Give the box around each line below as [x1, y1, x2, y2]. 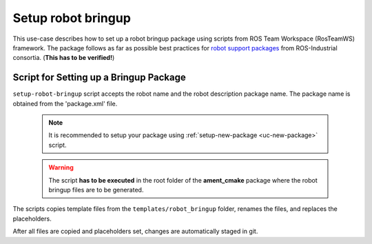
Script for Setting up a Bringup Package [12, 72, 186, 83]
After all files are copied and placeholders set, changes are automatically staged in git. [12, 227, 258, 236]
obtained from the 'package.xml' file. [12, 99, 118, 108]
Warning [48, 163, 74, 172]
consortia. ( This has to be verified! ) [12, 54, 115, 62]
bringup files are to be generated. [48, 185, 144, 194]
